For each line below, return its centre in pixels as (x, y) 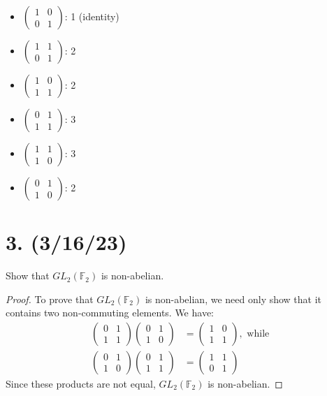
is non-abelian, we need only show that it (233, 299)
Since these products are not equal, (81, 383)
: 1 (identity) (92, 16)
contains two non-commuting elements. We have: (110, 313)
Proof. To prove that (50, 299)
